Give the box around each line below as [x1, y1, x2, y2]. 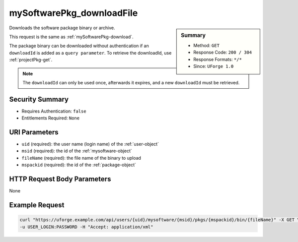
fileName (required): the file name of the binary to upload [21, 155, 142, 161]
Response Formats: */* [193, 56, 242, 62]
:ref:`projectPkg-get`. [9, 57, 53, 63]
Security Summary [9, 95, 69, 104]
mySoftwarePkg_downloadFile [9, 7, 138, 18]
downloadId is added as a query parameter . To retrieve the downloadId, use [9, 50, 172, 56]
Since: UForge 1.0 [193, 63, 234, 69]
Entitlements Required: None [21, 115, 79, 121]
